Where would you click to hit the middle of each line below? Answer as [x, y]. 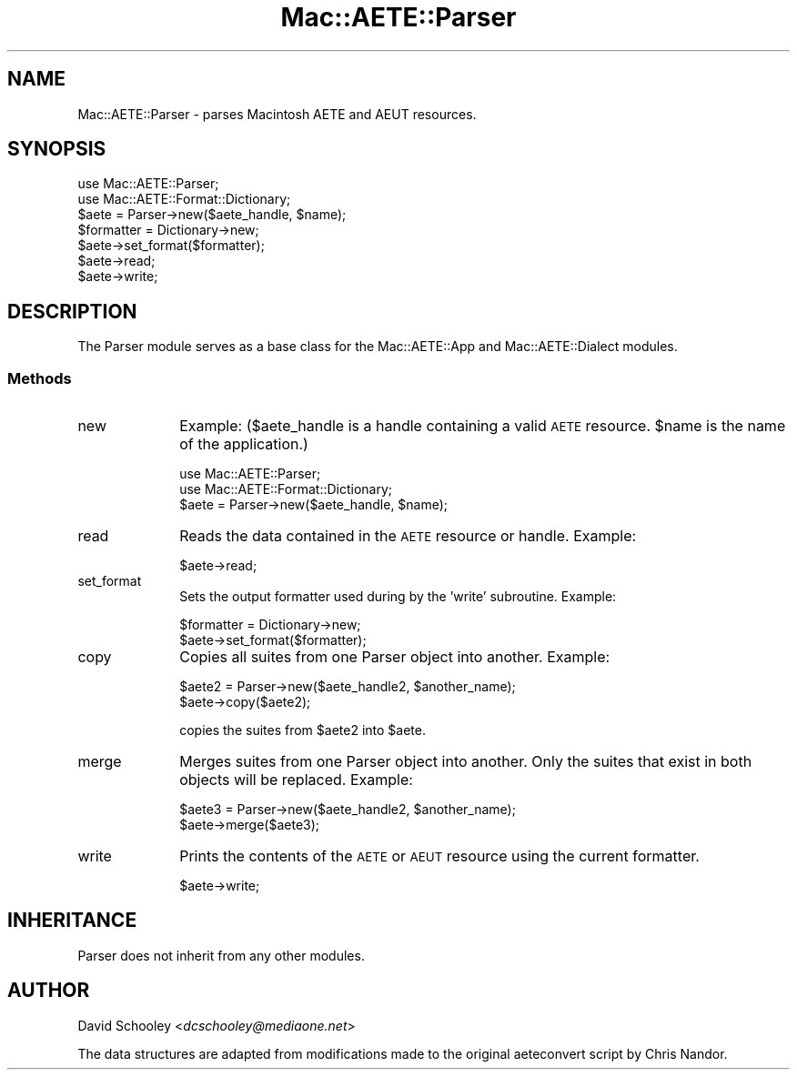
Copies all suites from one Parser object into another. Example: [395, 657]
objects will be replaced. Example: [296, 780]
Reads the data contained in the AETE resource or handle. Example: [408, 536]
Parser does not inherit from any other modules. [221, 955]
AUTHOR [49, 991]
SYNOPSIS [57, 149]
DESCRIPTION [72, 311]
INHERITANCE [72, 921]
